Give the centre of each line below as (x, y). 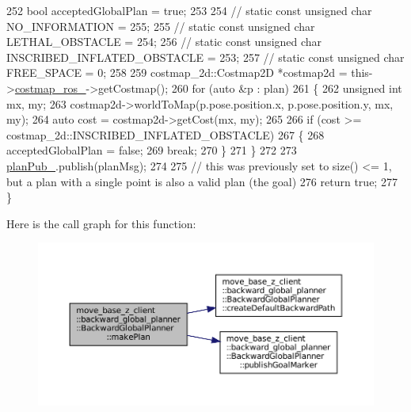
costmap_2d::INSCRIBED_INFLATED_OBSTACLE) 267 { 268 (166, 134)
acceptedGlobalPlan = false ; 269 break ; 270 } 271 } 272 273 (152, 150)
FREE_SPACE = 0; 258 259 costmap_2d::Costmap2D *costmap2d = (177, 72)
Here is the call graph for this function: (101, 223)
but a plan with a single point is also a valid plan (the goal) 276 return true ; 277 (202, 181)
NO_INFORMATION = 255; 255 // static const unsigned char (161, 26)
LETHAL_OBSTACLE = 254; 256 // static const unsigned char (164, 42)
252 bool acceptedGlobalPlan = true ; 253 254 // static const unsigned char (189, 10)
